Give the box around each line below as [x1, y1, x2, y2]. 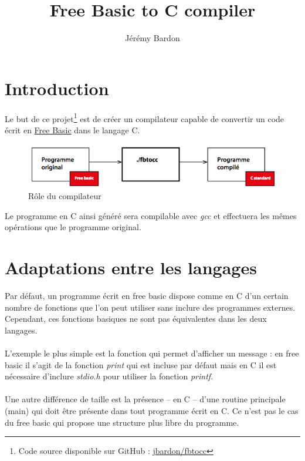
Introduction [5, 76, 109, 100]
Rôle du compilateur [28, 190, 101, 202]
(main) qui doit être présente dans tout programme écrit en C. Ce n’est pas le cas [5, 405, 299, 417]
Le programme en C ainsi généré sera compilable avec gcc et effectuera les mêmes [5, 209, 297, 221]
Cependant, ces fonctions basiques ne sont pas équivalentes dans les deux [5, 312, 267, 325]
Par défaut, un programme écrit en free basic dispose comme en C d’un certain [5, 290, 289, 302]
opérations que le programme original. [5, 221, 141, 233]
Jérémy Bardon [125, 32, 180, 44]
